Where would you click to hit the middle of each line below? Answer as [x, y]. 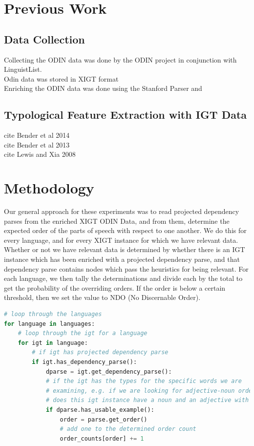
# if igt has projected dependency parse [100, 352]
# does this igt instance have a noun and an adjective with [147, 400]
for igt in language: [53, 343]
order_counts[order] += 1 [102, 438]
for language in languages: [50, 324]
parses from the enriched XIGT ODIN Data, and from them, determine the [117, 221]
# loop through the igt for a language [83, 333]
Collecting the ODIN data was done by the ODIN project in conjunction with [120, 59]
